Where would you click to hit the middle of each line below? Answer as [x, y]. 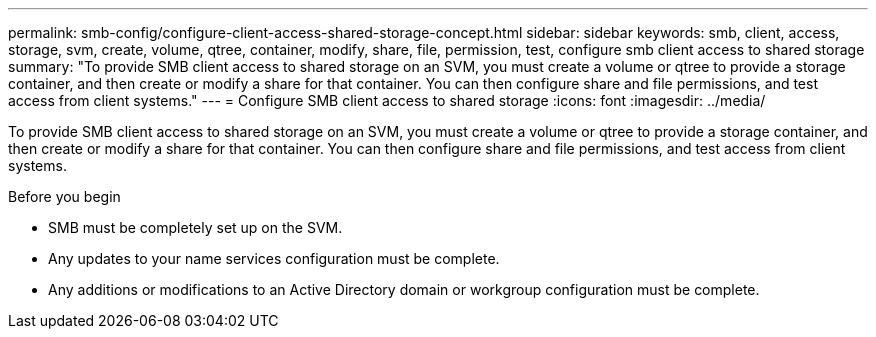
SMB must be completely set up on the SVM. [195, 227]
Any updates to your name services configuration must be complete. [274, 258]
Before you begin [64, 196]
